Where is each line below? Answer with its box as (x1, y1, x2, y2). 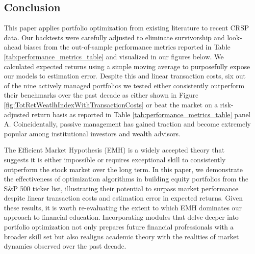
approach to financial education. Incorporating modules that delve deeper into (4, 212, 239, 222)
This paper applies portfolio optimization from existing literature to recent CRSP (4, 23, 249, 33)
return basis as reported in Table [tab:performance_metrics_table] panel (31, 109, 251, 119)
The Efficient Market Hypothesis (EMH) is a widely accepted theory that (4, 145, 225, 155)
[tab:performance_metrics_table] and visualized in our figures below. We (4, 51, 224, 61)
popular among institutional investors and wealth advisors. (4, 128, 180, 138)
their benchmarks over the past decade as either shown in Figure (4, 90, 199, 100)
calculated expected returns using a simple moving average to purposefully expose (4, 61, 250, 71)
